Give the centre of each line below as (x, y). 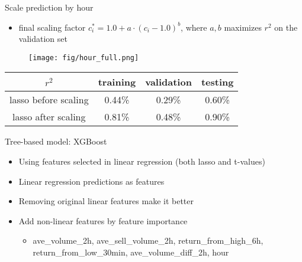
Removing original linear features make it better (106, 201)
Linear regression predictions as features (91, 181)
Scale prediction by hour (49, 7)
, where (194, 27)
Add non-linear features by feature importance (103, 220)
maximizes (243, 27)
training (117, 82)
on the (286, 27)
